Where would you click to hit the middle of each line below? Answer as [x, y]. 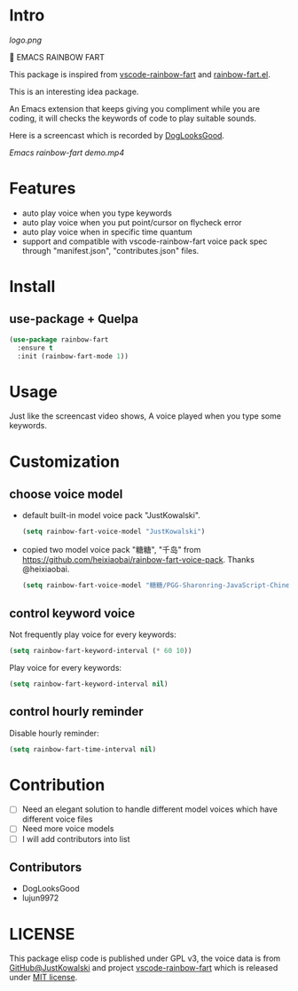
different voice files [57, 819]
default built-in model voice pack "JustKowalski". [111, 515]
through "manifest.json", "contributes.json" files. [110, 250]
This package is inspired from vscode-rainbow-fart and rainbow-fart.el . [140, 74]
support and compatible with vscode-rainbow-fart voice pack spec [145, 241]
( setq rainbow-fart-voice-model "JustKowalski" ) [114, 532]
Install [32, 287]
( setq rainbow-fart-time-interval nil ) [83, 749]
